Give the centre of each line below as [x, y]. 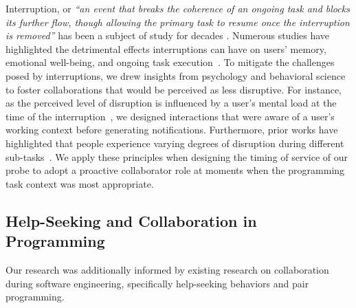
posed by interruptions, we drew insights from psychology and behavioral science [176, 75]
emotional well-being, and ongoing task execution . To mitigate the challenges [170, 62]
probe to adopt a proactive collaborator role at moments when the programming [175, 170]
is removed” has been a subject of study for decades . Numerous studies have [168, 35]
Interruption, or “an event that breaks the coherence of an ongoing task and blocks [178, 8]
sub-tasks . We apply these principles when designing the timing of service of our [177, 156]
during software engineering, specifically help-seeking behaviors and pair [157, 283]
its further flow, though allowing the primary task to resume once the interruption [178, 22]
